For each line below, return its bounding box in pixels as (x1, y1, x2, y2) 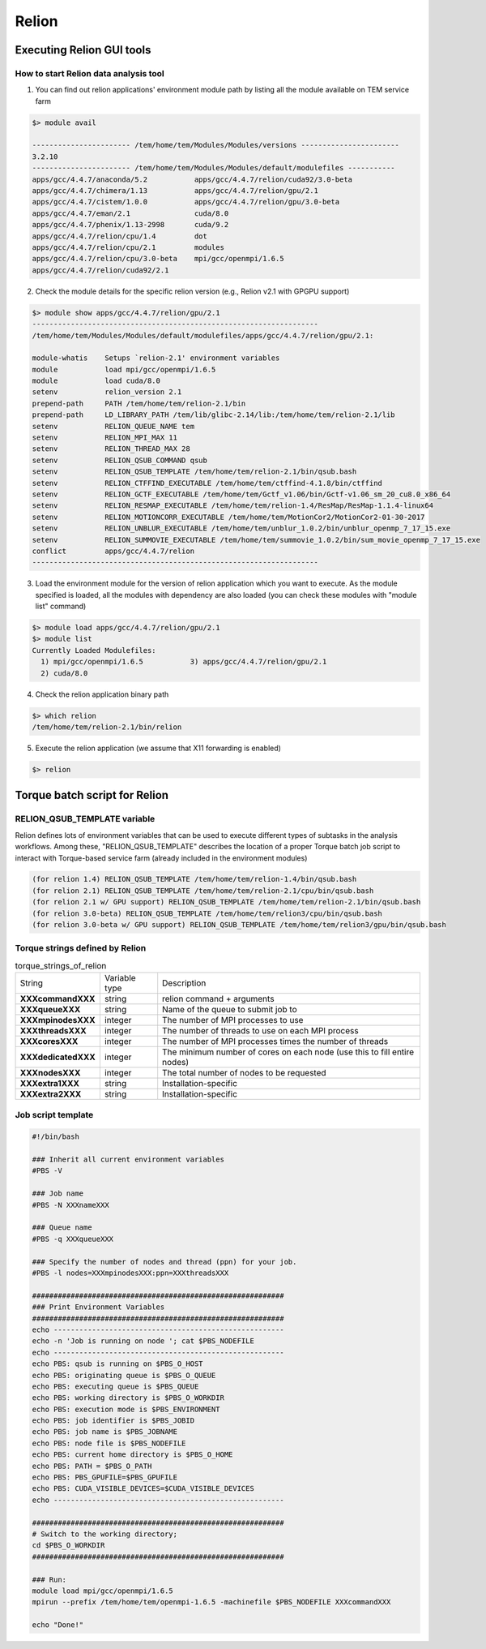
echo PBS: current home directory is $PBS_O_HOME (32, 1450, 233, 1459)
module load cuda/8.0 (32, 376, 161, 385)
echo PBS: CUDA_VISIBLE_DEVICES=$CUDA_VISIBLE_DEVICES (32, 1484, 254, 1493)
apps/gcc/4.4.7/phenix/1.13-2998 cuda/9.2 (32, 220, 229, 230)
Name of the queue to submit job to (162, 1004, 297, 1016)
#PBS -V (32, 1166, 62, 1175)
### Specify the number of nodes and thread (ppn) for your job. (32, 1257, 297, 1266)
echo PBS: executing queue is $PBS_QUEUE (32, 1381, 199, 1391)
